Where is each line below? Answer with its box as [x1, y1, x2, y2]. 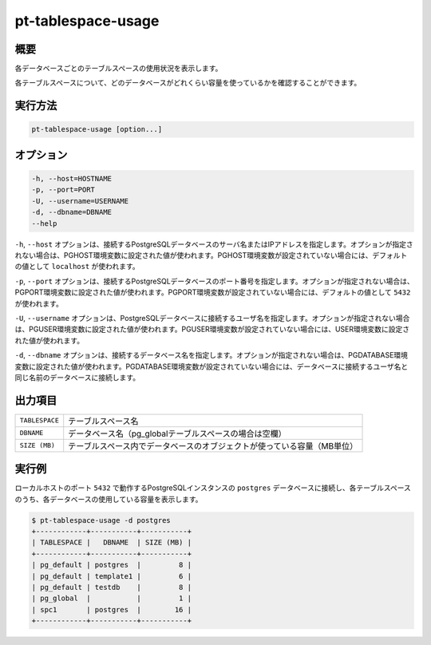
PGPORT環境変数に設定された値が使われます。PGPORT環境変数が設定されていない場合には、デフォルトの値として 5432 [14, 287, 411, 297]
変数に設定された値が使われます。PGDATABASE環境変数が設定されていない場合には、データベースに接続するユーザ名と [14, 362, 409, 371]
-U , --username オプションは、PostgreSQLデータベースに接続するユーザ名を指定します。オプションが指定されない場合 [14, 313, 410, 322]
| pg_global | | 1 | [31, 594, 192, 603]
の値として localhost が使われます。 [14, 262, 140, 271]
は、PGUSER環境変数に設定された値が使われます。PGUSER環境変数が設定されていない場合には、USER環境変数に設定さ [14, 324, 410, 334]
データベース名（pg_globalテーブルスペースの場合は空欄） [68, 428, 287, 439]
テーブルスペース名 [68, 415, 139, 426]
